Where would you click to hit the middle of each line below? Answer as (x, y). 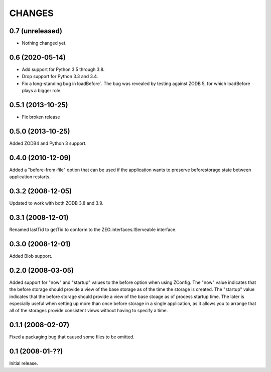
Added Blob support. (31, 256)
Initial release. (24, 363)
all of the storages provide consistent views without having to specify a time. (89, 311)
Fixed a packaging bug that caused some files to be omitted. (72, 337)
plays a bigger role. (42, 91)
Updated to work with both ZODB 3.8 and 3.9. (56, 203)
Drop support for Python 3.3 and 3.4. (60, 77)
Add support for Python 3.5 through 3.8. (63, 69)
